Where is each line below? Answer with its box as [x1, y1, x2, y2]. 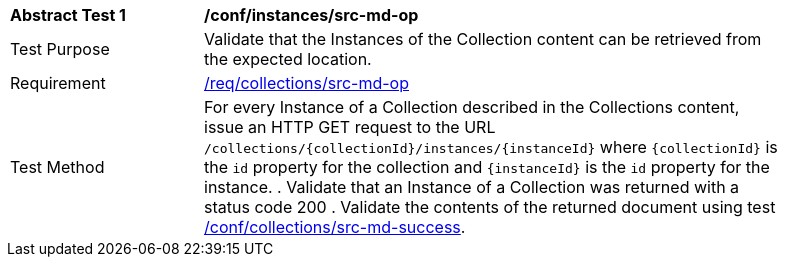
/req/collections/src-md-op [204, 73, 409, 93]
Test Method [10, 157, 105, 177]
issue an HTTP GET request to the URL [204, 117, 496, 137]
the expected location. [204, 49, 372, 69]
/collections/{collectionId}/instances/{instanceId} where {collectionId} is [204, 137, 778, 157]
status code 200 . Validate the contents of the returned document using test [204, 197, 776, 217]
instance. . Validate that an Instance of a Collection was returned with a [204, 177, 740, 197]
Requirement [10, 73, 106, 93]
